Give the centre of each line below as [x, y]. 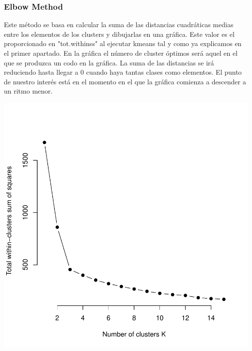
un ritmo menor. [28, 91]
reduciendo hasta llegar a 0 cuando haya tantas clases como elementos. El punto [123, 72]
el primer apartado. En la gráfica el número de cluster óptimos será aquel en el [121, 53]
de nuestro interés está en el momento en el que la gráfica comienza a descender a [125, 81]
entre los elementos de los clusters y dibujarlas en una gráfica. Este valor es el [119, 34]
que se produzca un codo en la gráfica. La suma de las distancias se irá [109, 62]
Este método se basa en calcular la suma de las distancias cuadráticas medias [119, 24]
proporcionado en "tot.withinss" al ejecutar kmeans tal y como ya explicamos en [123, 43]
